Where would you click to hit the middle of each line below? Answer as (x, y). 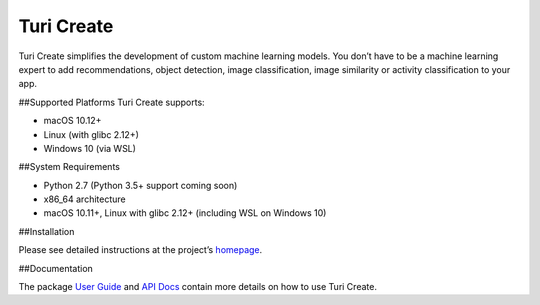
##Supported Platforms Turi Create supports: (111, 102)
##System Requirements (69, 167)
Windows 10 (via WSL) (90, 148)
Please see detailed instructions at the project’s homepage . (140, 250)
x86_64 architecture (84, 199)
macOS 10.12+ (72, 121)
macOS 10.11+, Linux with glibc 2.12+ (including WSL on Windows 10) (185, 213)
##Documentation (56, 268)
